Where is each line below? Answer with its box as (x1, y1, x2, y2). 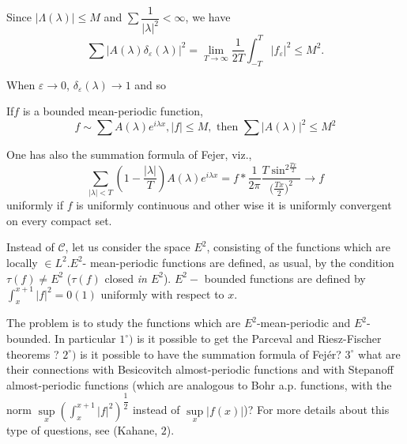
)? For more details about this (243, 401, 390, 418)
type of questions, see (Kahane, (6, 421, 158, 438)
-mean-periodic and (256, 314, 351, 331)
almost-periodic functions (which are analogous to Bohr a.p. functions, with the (6, 376, 392, 393)
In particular (55, 330, 116, 346)
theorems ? (6, 345, 59, 362)
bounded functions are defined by (204, 269, 366, 286)
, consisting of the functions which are (206, 239, 390, 255)
